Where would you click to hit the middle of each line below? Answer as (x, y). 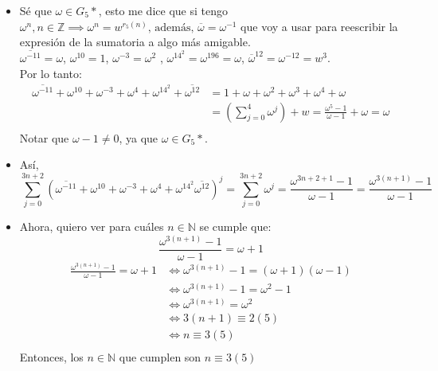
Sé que (35, 10)
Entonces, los (51, 356)
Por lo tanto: (51, 73)
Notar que (44, 137)
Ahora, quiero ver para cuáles (92, 226)
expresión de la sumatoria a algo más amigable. (135, 42)
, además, (171, 27)
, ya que (139, 137)
